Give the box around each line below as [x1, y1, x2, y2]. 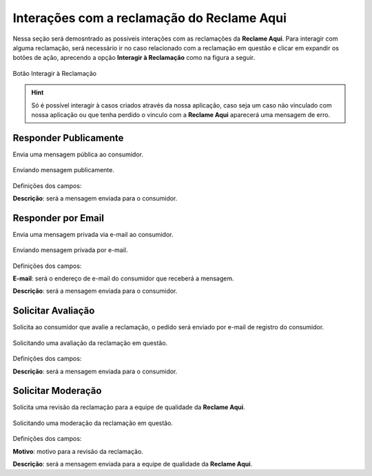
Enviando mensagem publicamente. [12, 166, 115, 174]
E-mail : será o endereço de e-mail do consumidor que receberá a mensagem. [12, 274, 234, 282]
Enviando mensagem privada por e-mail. [12, 246, 128, 254]
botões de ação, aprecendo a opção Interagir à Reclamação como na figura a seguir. [12, 54, 256, 62]
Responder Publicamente [12, 132, 124, 144]
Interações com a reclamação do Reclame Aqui [12, 10, 287, 25]
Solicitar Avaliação [12, 305, 95, 317]
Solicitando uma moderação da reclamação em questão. [12, 419, 174, 427]
